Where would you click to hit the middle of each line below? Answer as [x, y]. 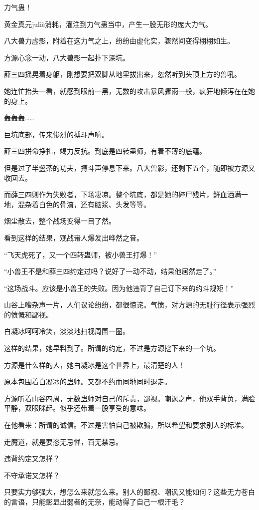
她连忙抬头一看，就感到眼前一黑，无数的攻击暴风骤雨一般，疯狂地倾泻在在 [126, 91]
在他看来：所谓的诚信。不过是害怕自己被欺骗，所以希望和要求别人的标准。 [126, 425]
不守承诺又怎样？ [32, 475]
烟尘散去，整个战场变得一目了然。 [60, 221]
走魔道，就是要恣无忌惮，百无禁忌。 [63, 441]
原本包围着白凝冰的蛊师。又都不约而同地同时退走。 [88, 382]
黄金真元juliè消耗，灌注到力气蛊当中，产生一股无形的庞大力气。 [108, 24]
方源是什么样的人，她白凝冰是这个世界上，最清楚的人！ [95, 365]
